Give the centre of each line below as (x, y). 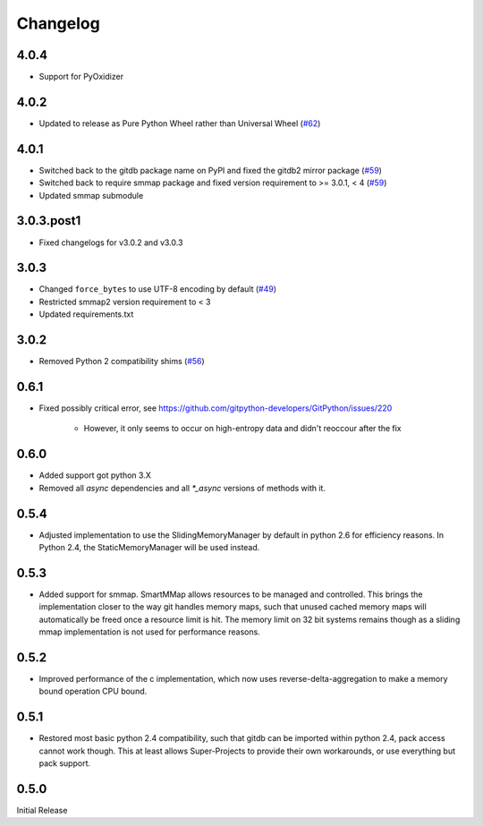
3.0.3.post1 (49, 221)
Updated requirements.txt (86, 314)
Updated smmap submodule (91, 195)
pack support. (65, 763)
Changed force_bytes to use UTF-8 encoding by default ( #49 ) (158, 289)
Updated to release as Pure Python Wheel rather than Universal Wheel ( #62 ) (180, 123)
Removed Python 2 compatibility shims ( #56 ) (122, 362)
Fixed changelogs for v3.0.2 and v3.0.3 (111, 243)
